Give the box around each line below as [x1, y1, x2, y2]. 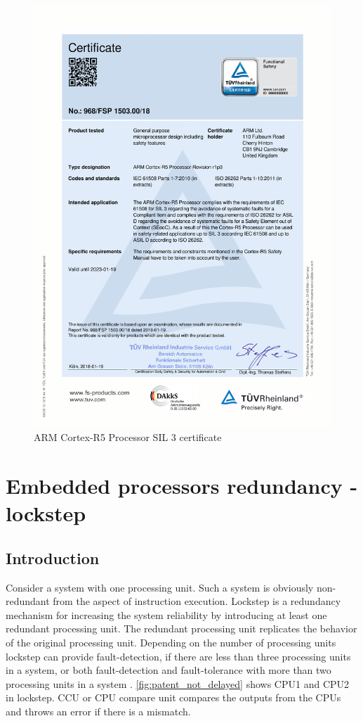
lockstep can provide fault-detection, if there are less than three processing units [6, 649, 351, 663]
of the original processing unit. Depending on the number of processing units [6, 635, 336, 650]
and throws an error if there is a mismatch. [6, 703, 191, 718]
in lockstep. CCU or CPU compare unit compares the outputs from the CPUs [6, 690, 341, 705]
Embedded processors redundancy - [6, 471, 358, 500]
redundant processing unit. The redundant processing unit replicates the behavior [6, 621, 357, 636]
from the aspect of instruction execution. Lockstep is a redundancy [53, 594, 341, 608]
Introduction [6, 547, 100, 568]
